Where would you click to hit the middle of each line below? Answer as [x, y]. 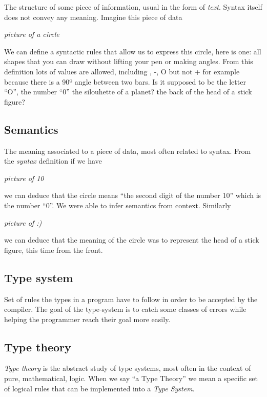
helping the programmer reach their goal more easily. [87, 319]
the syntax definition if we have [53, 161]
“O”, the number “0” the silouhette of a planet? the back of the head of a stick [128, 92]
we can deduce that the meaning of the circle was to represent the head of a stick [132, 240]
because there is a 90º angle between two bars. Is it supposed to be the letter [125, 81]
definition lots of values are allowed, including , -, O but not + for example [122, 71]
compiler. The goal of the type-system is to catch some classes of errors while [125, 309]
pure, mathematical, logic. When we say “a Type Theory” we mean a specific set [131, 378]
